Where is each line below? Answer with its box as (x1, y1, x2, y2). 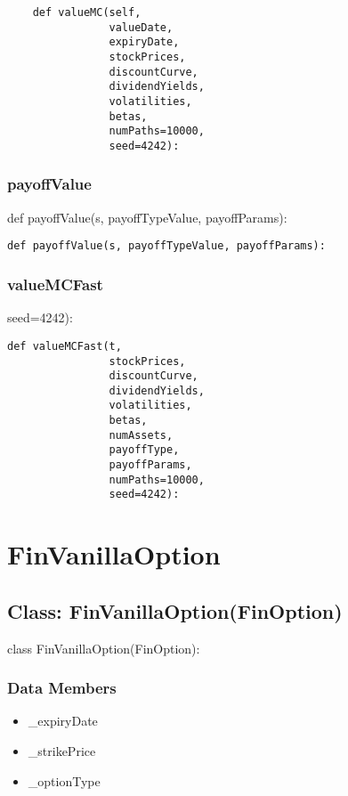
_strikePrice (28, 742, 96, 760)
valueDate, (109, 20, 174, 34)
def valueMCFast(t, (7, 339, 122, 353)
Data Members (7, 677, 117, 699)
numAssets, (109, 428, 174, 442)
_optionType (28, 771, 101, 790)
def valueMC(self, (32, 6, 142, 19)
